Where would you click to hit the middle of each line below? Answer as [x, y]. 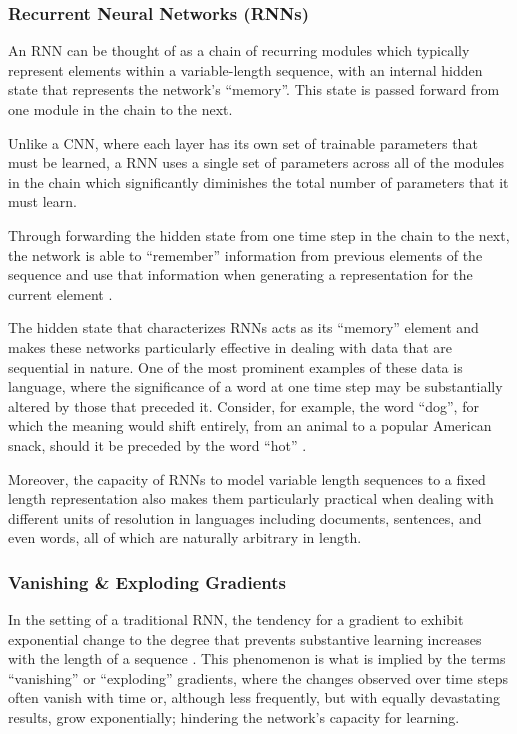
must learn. [42, 201]
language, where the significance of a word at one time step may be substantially [255, 386]
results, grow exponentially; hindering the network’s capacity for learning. [234, 717]
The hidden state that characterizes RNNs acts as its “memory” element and [243, 327]
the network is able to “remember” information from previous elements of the [245, 254]
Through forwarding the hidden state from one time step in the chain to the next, [259, 234]
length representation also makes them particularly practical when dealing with [251, 498]
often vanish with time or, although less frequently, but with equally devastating [254, 697]
